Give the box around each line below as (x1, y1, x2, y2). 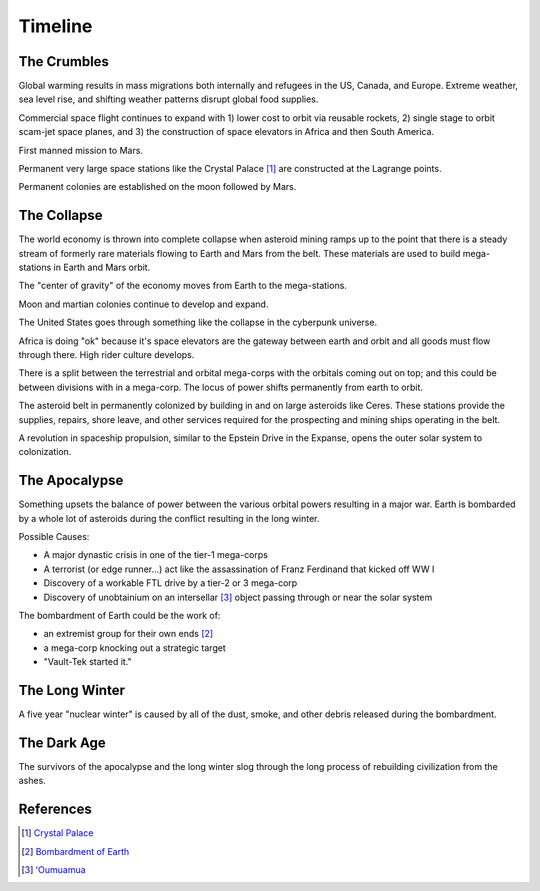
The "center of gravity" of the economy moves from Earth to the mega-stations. (18, 280, 347, 292)
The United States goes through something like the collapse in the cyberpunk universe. (18, 316, 378, 329)
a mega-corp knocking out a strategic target (43, 641, 227, 654)
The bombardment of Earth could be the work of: (18, 610, 221, 622)
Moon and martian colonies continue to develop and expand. (18, 298, 269, 310)
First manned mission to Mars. (18, 144, 144, 156)
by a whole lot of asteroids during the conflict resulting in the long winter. (18, 512, 320, 524)
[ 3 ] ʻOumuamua (21, 864, 86, 876)
